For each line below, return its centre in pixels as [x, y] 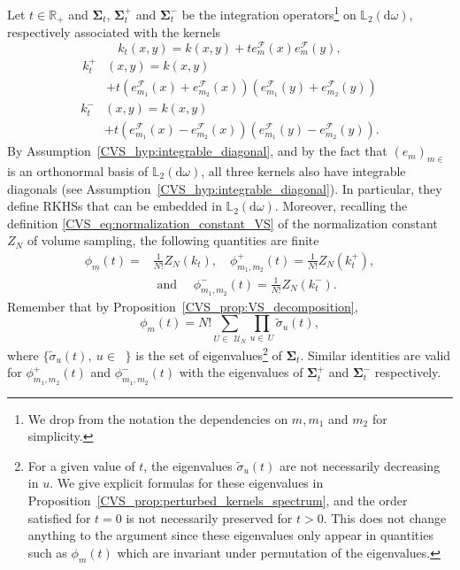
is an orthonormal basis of [78, 170]
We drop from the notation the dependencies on [158, 418]
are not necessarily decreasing [360, 465]
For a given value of [81, 465]
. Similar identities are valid [376, 354]
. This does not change [385, 517]
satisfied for [59, 517]
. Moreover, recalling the [341, 206]
